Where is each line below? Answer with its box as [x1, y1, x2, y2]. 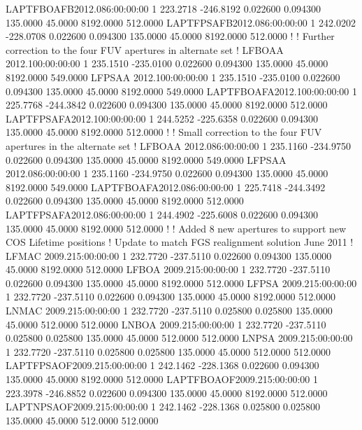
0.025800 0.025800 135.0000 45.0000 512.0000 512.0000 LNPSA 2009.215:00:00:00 [6, 331, 353, 345]
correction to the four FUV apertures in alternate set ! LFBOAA [6, 42, 284, 57]
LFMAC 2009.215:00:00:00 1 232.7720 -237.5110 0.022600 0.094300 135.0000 [6, 248, 332, 263]
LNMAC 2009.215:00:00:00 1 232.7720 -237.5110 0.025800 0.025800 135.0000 [6, 303, 333, 318]
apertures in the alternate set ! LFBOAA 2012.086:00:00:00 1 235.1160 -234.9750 [6, 138, 351, 153]
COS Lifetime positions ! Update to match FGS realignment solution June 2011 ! [6, 235, 354, 249]
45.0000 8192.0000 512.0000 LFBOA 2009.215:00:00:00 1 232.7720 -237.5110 [6, 262, 331, 277]
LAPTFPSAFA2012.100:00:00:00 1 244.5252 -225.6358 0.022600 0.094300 [6, 111, 319, 125]
